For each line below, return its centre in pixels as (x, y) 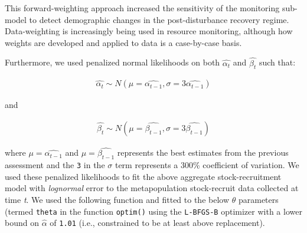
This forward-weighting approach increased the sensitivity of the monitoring (142, 8)
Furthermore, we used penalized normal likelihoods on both (112, 62)
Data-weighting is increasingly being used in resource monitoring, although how (149, 31)
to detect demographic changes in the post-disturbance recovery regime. (159, 19)
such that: (277, 62)
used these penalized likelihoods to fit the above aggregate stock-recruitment (143, 176)
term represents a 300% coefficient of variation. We (207, 165)
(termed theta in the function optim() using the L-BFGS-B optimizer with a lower (153, 211)
